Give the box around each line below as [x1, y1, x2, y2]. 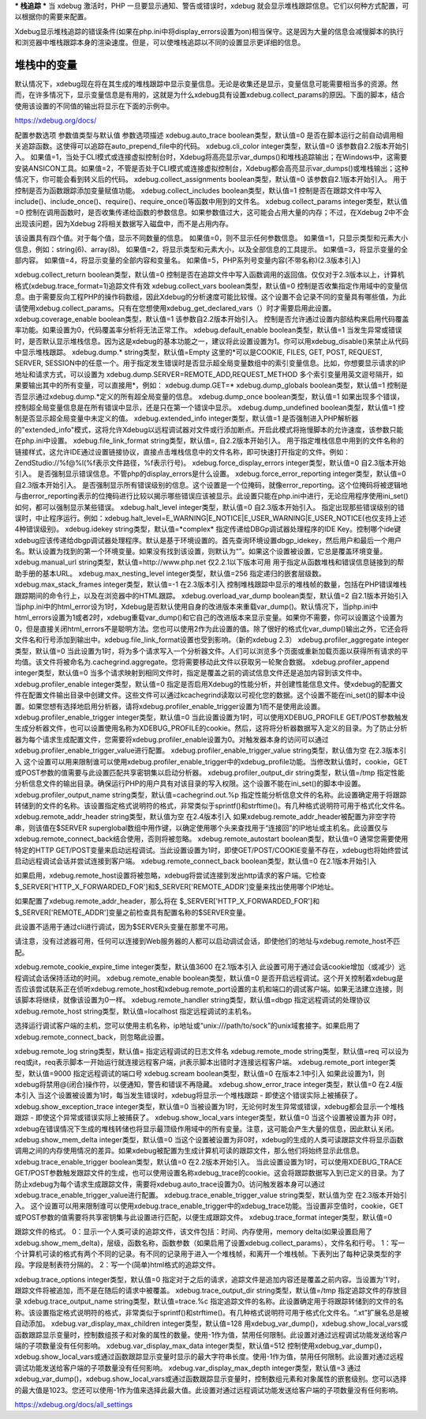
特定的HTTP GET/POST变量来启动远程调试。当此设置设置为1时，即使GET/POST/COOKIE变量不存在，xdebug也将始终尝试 [14, 845, 409, 855]
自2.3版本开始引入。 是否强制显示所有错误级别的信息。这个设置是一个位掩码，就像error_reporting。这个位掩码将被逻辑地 [14, 480, 408, 489]
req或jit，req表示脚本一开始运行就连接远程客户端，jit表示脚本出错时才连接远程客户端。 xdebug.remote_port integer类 [14, 1058, 396, 1067]
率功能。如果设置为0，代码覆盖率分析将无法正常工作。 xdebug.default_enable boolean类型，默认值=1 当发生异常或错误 [14, 325, 402, 335]
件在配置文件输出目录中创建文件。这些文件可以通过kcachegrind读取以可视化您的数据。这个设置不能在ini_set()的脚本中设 [14, 690, 405, 700]
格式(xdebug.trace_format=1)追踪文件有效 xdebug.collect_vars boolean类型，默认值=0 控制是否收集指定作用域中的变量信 [14, 281, 408, 290]
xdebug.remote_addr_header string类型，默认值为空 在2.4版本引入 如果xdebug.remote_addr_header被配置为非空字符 [14, 812, 396, 821]
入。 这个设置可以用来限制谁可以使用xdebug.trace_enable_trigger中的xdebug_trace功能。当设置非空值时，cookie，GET [14, 1202, 404, 1211]
